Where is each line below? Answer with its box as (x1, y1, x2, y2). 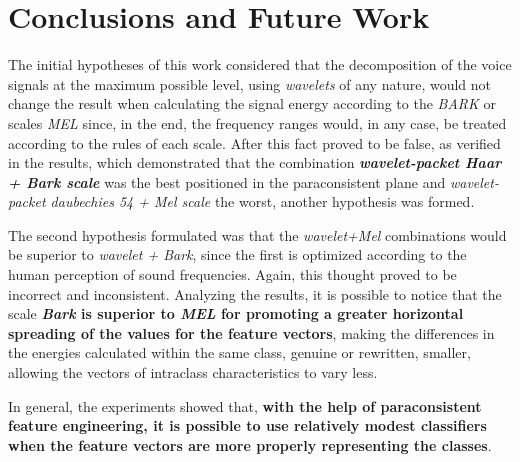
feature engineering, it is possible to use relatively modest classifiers (8, 415, 487, 436)
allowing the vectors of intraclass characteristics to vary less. (8, 362, 378, 383)
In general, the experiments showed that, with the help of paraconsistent (8, 395, 482, 416)
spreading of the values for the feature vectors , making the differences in (8, 322, 495, 343)
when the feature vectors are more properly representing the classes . (8, 434, 492, 455)
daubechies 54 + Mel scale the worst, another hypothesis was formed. (50, 191, 475, 212)
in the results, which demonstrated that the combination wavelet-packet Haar (8, 152, 502, 173)
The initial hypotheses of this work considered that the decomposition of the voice (8, 54, 512, 75)
